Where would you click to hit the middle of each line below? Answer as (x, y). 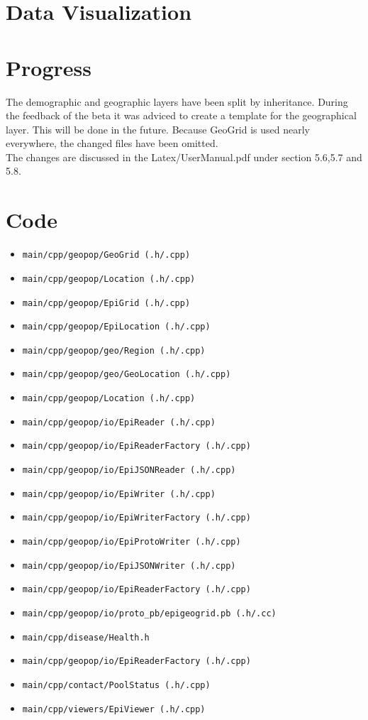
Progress (49, 67)
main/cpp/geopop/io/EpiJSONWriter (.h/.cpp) (129, 566)
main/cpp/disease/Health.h (86, 637)
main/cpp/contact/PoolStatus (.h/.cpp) (116, 685)
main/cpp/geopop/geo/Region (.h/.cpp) (114, 350)
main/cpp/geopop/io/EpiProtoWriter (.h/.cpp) (132, 542)
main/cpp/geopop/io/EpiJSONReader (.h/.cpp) (129, 470)
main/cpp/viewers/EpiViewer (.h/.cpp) (114, 709)
